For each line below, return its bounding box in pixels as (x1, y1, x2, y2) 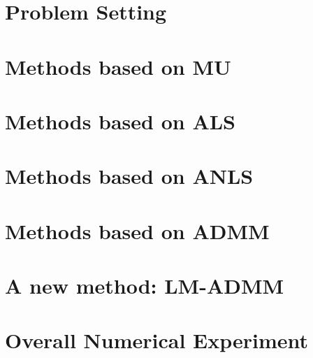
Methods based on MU (5, 52, 231, 80)
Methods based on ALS (5, 106, 236, 135)
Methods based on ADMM (5, 216, 270, 245)
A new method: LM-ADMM (5, 271, 284, 300)
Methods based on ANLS (5, 162, 254, 190)
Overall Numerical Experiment (5, 326, 309, 355)
